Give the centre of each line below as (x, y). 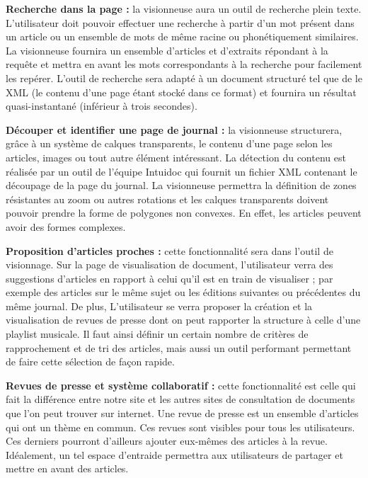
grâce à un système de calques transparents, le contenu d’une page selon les (169, 143)
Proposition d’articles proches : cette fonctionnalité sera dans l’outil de (169, 250)
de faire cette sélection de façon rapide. (90, 362)
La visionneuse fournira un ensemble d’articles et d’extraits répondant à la (167, 50)
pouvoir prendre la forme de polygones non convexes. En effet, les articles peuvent (184, 213)
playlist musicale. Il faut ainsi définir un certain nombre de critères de (157, 334)
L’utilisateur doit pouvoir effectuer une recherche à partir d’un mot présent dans (180, 22)
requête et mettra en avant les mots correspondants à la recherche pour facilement (184, 64)
